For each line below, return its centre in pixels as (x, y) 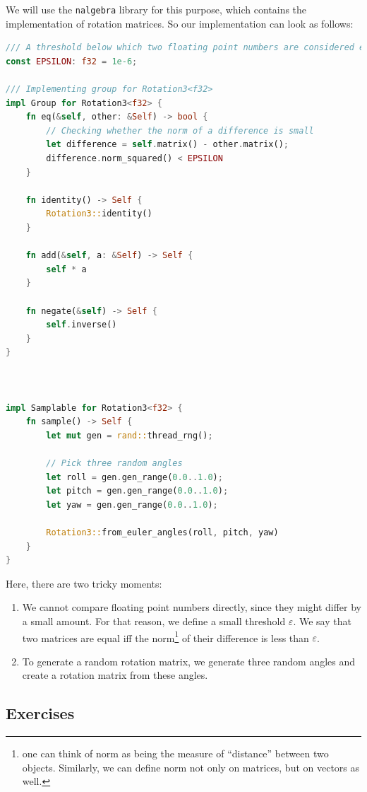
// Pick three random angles (114, 464)
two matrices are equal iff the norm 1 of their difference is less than (166, 636)
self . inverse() (82, 325)
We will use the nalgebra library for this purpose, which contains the (156, 9)
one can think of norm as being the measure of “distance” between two (175, 753)
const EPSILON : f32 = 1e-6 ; (72, 61)
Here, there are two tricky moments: (84, 583)
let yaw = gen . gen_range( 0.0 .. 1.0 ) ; (132, 505)
